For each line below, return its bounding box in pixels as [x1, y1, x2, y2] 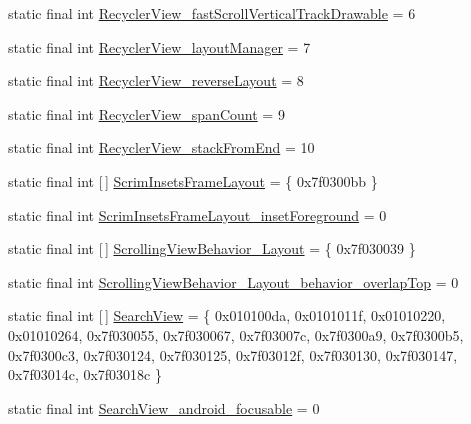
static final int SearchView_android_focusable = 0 [8, 397, 320, 418]
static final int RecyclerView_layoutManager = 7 [8, 36, 311, 57]
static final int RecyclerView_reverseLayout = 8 [8, 70, 304, 91]
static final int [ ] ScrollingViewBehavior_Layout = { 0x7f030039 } [8, 238, 416, 259]
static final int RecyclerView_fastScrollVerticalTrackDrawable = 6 [8, 3, 416, 23]
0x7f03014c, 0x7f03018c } [8, 364, 162, 385]
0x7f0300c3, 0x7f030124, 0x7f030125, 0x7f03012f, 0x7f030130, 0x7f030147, [8, 344, 458, 365]
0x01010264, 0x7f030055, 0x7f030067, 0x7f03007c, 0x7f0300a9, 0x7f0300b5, [8, 324, 464, 345]
